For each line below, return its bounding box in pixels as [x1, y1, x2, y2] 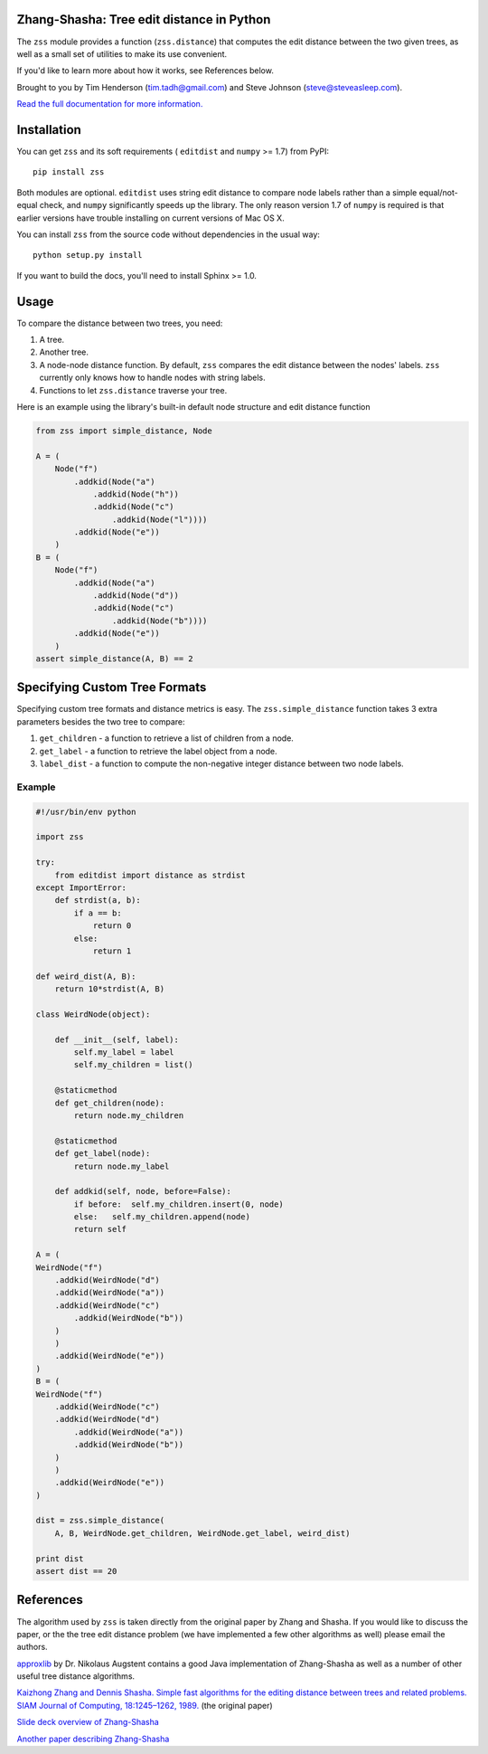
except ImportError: [35, 882, 127, 893]
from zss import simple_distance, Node [35, 425, 212, 436]
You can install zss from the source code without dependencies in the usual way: [16, 229, 321, 240]
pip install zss [33, 167, 105, 177]
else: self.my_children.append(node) [73, 1212, 250, 1222]
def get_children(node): [54, 1097, 165, 1108]
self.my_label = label [73, 1048, 175, 1057]
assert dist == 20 [35, 1566, 117, 1577]
